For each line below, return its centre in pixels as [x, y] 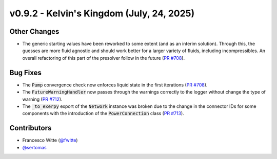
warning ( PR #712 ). [42, 99]
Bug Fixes [26, 72]
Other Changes [34, 31]
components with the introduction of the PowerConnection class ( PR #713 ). [103, 113]
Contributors [31, 128]
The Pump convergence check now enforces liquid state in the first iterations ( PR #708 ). [115, 85]
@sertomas [34, 147]
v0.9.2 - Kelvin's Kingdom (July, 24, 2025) [102, 13]
